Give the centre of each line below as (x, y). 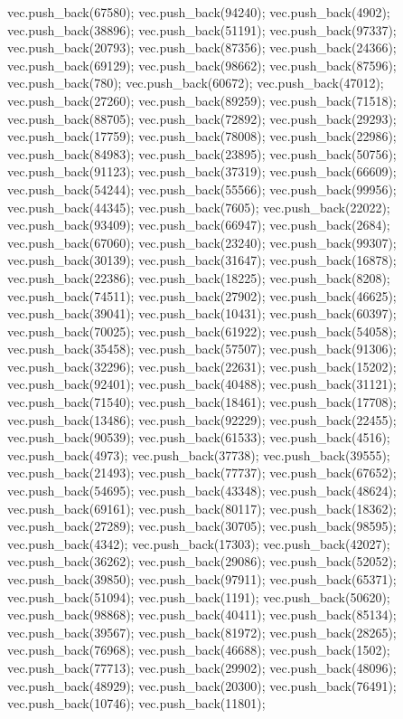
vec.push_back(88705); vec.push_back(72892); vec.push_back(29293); (202, 118)
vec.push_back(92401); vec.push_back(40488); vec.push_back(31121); (202, 384)
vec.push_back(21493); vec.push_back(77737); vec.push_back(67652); (202, 473)
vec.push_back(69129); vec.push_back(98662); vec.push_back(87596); (202, 65)
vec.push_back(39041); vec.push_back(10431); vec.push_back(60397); (202, 313)
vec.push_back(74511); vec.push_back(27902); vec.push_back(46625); (202, 295)
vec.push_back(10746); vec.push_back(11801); (136, 703)
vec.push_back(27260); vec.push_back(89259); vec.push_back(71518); (202, 100)
